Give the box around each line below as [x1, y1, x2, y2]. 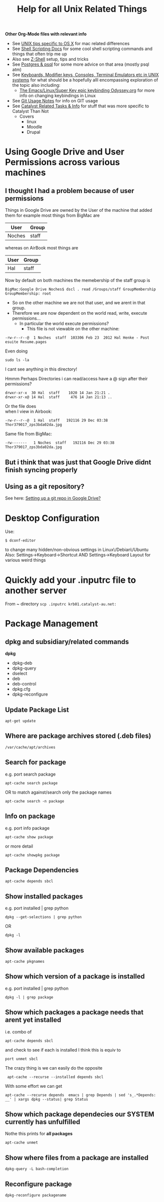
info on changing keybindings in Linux [19, 93, 96, 99]
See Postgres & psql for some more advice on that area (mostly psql [12, 61, 150, 67]
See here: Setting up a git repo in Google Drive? [5, 495, 101, 501]
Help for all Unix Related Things [17, 3, 147, 15]
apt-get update [5, 719, 36, 724]
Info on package [5, 812, 55, 821]
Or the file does [5, 403, 37, 409]
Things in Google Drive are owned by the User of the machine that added [5, 207, 152, 213]
